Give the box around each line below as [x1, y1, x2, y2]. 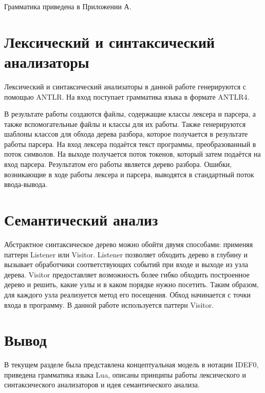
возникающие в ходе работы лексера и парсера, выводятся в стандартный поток [4, 169, 254, 179]
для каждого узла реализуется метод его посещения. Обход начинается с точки [4, 289, 251, 300]
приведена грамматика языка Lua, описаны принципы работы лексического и [4, 369, 247, 380]
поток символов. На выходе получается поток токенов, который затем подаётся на [4, 148, 261, 159]
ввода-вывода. [4, 179, 48, 190]
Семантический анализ [4, 209, 158, 230]
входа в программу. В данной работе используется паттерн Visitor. [4, 299, 214, 310]
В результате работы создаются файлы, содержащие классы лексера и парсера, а [4, 108, 256, 119]
